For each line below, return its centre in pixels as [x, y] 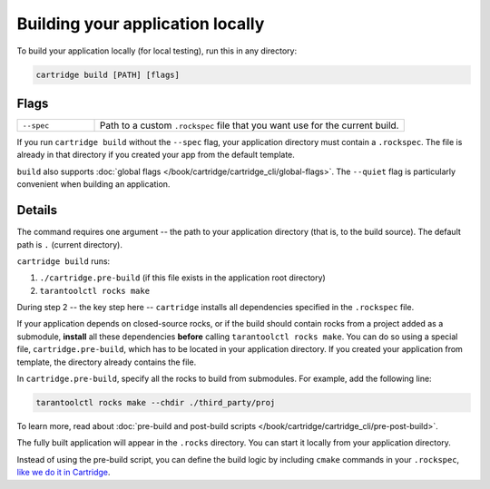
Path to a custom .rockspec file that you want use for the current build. [250, 125]
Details [37, 210]
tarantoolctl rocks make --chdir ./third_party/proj [156, 402]
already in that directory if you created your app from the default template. [156, 155]
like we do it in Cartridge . [64, 473]
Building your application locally [141, 24]
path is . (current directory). [69, 244]
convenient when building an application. [93, 184]
